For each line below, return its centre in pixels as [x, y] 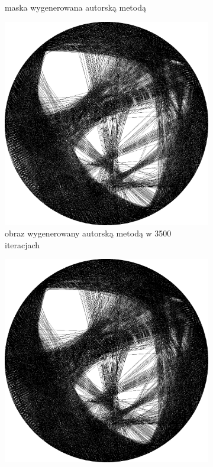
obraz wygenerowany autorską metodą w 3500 [88, 233]
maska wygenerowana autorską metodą [75, 7]
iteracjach [22, 244]
